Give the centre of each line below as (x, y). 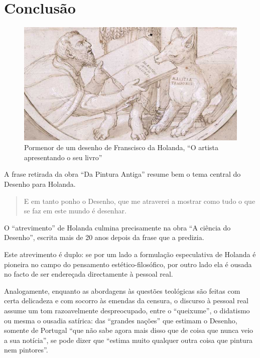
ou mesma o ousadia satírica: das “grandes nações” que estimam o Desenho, (121, 320)
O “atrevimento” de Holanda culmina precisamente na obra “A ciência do (117, 227)
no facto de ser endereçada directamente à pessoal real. (89, 274)
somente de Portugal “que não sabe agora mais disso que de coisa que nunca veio (129, 330)
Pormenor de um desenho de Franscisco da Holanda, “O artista (121, 147)
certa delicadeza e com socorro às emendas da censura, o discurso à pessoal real (126, 301)
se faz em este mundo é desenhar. (75, 211)
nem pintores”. (26, 350)
